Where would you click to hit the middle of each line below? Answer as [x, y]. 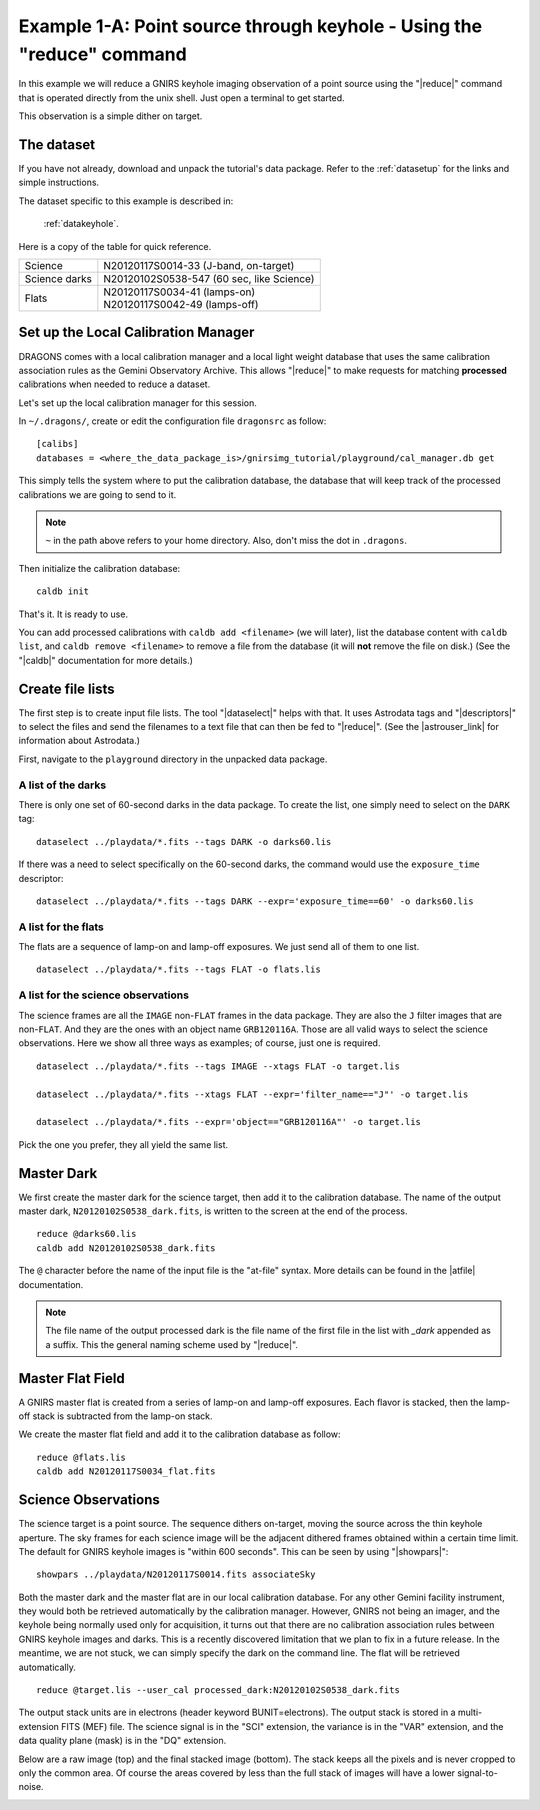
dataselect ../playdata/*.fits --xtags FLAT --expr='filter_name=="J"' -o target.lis [252, 1094]
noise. [31, 1787]
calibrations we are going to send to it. [97, 494]
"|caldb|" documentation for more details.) [106, 660]
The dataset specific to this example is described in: [126, 201]
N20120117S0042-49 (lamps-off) [181, 304]
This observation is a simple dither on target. [110, 116]
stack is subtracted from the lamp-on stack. [122, 1416]
